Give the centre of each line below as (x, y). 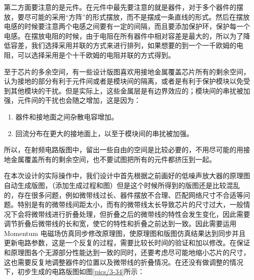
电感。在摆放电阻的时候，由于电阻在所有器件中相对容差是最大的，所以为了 (124, 35)
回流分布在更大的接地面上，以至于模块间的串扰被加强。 (104, 133)
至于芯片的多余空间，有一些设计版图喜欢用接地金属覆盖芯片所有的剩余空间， (127, 71)
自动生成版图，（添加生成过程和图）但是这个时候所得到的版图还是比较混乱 (122, 185)
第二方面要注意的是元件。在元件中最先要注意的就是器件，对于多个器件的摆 (124, 7)
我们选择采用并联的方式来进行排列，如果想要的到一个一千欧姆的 (134, 45)
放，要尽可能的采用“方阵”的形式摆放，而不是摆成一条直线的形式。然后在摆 (124, 16)
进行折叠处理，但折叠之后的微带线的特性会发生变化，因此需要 (151, 214)
